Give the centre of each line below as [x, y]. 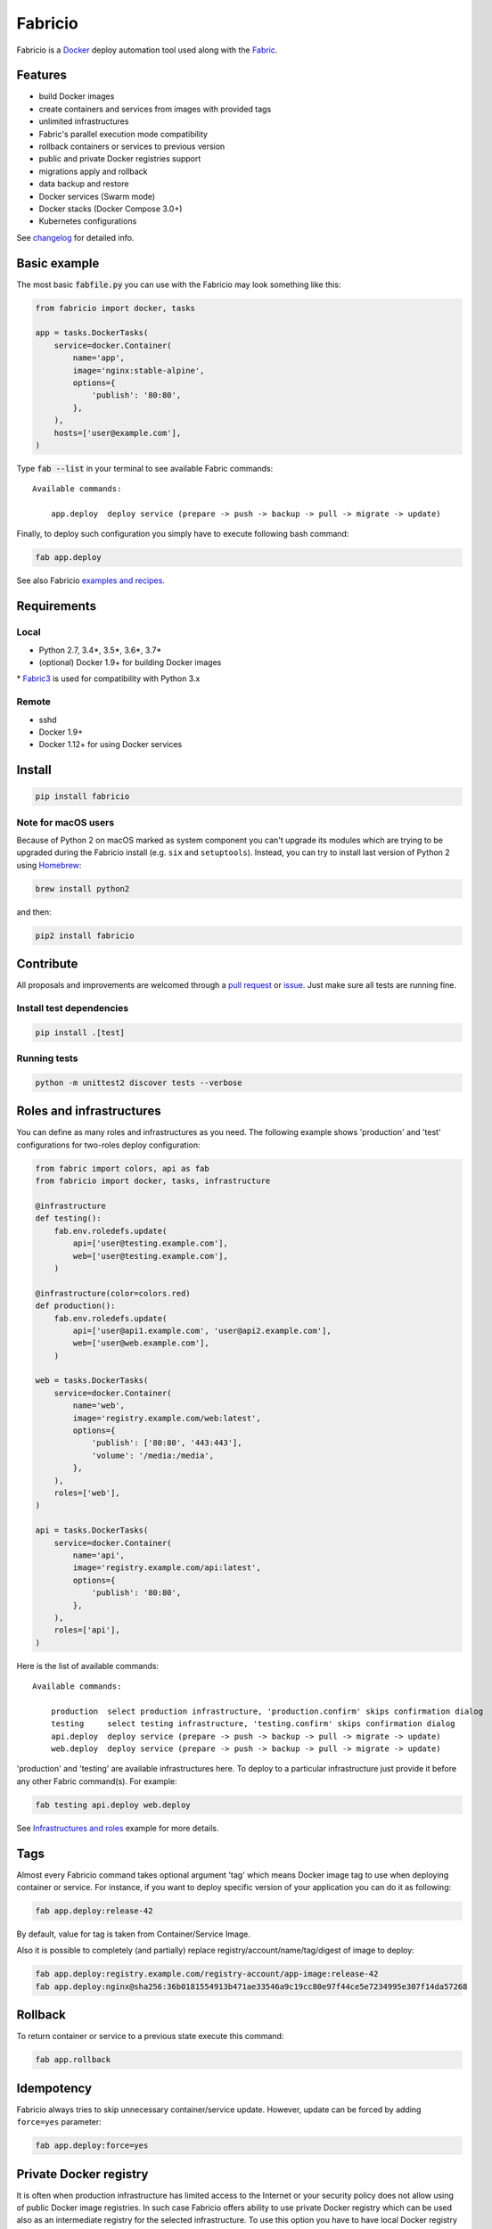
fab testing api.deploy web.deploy [113, 1805]
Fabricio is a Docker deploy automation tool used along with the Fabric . [147, 50]
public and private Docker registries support [120, 159]
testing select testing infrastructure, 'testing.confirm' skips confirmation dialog [253, 1724]
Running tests [47, 1058]
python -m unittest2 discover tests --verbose [139, 1082]
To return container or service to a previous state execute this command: [150, 2036]
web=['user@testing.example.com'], [151, 1256]
